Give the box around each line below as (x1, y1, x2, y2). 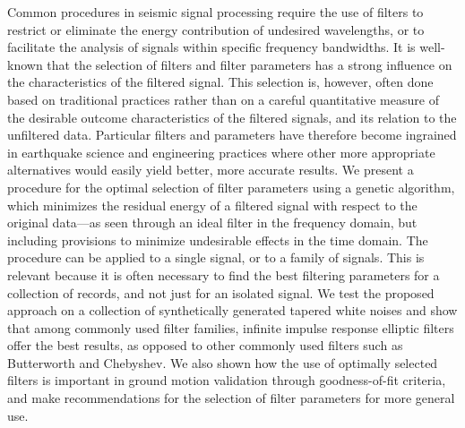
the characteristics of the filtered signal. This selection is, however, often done (7, 73, 434, 91)
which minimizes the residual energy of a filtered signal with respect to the (7, 195, 418, 214)
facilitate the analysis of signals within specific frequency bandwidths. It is (7, 38, 416, 56)
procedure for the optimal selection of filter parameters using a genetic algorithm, (7, 177, 455, 196)
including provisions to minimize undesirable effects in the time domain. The (7, 230, 428, 249)
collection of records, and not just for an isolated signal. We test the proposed (7, 283, 435, 302)
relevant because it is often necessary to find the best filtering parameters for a (7, 265, 440, 284)
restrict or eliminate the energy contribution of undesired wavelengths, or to (7, 20, 425, 39)
